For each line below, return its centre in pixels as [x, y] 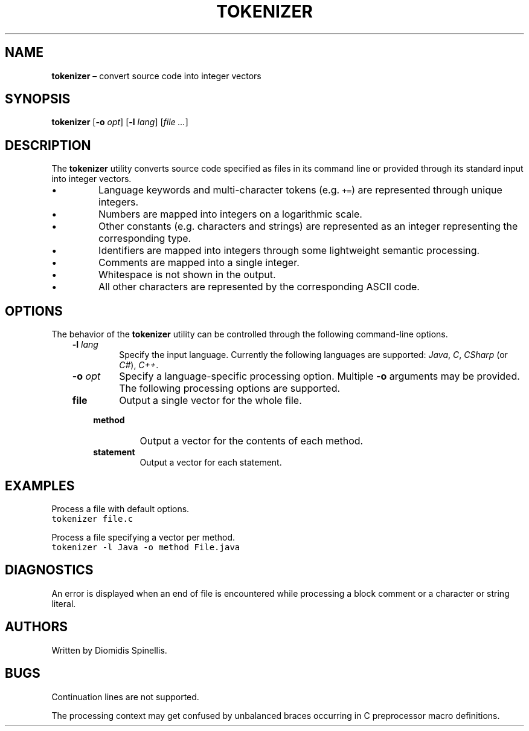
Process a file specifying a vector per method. [143, 537]
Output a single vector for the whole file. [210, 401]
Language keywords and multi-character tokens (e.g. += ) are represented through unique [300, 190]
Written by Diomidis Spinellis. [109, 650]
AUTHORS [37, 627]
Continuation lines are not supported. [125, 697]
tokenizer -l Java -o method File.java [146, 547]
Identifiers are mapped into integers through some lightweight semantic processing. [289, 251]
